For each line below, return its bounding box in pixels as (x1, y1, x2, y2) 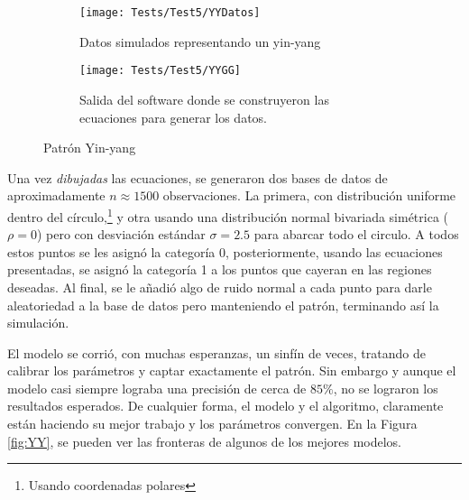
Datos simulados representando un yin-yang (79, 32, 321, 51)
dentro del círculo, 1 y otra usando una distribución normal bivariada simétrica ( (7, 204, 449, 226)
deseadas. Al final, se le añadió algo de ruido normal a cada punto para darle (7, 277, 432, 296)
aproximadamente (7, 186, 106, 205)
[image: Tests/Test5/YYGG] (79, 64, 241, 78)
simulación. (7, 313, 69, 332)
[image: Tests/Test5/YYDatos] (79, 6, 261, 19)
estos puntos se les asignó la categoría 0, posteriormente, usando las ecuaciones (7, 242, 443, 261)
